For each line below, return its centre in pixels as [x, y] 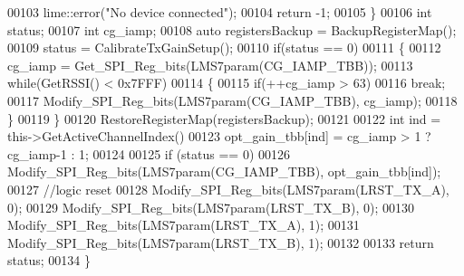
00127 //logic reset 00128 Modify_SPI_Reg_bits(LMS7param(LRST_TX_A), [228, 189]
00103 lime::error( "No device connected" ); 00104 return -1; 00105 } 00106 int [220, 12]
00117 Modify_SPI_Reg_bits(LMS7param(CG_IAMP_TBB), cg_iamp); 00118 [232, 100]
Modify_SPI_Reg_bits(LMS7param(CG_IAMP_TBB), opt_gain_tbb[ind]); [224, 171]
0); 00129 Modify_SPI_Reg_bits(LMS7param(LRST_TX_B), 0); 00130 [211, 207]
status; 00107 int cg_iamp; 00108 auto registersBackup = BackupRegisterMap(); [232, 29]
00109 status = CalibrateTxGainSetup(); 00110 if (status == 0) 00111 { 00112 [224, 48]
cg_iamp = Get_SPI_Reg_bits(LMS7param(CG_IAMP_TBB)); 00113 [210, 65]
